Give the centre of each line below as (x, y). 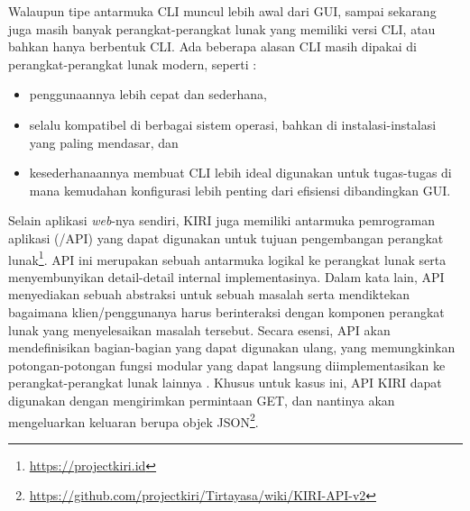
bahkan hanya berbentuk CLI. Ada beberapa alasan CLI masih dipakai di (212, 46)
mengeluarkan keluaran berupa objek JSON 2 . (134, 420)
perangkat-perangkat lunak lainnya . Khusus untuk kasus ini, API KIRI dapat (225, 383)
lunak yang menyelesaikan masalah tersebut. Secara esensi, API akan (199, 329)
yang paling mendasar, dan (104, 142)
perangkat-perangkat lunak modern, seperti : (133, 64)
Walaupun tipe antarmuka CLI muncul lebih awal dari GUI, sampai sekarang (222, 11)
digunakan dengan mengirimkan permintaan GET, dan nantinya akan (202, 400)
